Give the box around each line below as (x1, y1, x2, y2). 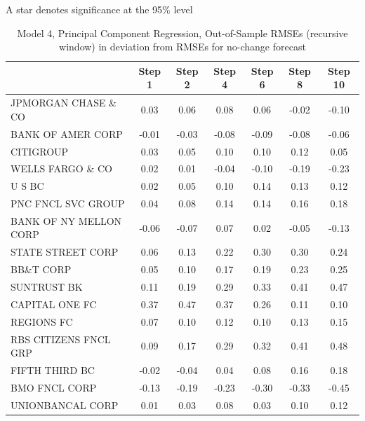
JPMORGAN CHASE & (11, 95, 117, 110)
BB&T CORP (11, 262, 72, 277)
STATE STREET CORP (11, 244, 119, 259)
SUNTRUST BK (11, 279, 83, 294)
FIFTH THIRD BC (11, 362, 95, 377)
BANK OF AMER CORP (11, 126, 123, 141)
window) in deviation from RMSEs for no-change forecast (59, 39, 306, 54)
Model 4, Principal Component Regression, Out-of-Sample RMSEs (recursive (17, 25, 348, 40)
